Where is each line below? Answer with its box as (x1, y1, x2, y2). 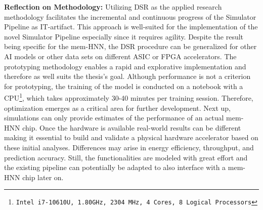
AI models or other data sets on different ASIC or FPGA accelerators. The (4, 51, 237, 61)
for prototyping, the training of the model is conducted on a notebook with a (4, 80, 243, 91)
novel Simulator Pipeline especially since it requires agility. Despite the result (4, 31, 244, 41)
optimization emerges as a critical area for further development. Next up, (4, 102, 231, 113)
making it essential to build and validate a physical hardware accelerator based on (4, 132, 258, 143)
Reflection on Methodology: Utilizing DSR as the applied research (4, 2, 222, 12)
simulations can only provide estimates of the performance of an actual (4, 112, 224, 123)
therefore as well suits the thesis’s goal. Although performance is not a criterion (4, 71, 251, 81)
